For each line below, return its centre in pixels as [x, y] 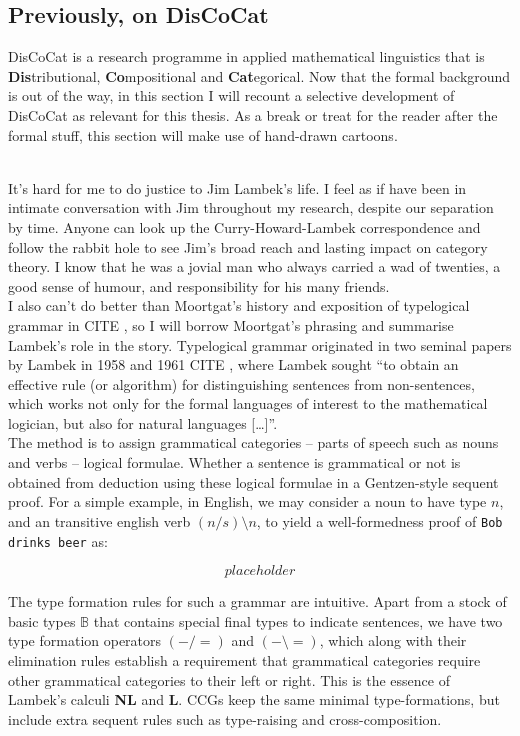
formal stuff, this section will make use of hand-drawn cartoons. [203, 134]
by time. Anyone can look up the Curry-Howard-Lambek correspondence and [244, 226]
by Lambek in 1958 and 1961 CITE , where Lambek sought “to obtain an [233, 364]
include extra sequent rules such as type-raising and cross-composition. [225, 718]
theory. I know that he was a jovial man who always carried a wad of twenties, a [254, 266]
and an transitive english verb [99, 520]
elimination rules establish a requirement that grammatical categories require [244, 659]
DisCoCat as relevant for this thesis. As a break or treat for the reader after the [253, 114]
